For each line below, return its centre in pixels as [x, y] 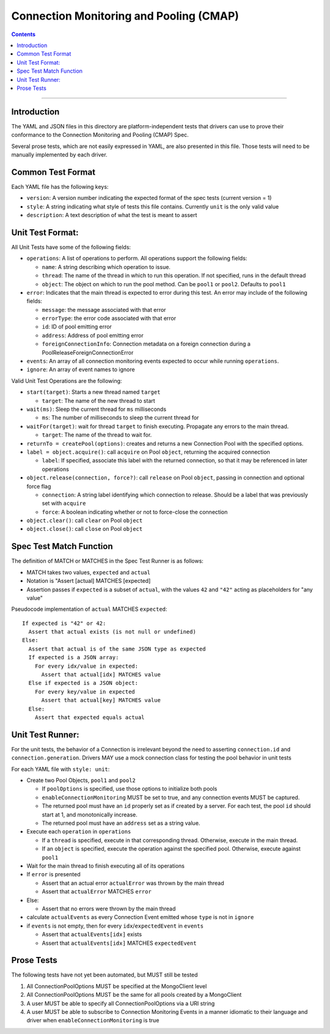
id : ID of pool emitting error [77, 327]
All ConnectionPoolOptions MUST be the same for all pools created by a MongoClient [134, 995]
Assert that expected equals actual [90, 718]
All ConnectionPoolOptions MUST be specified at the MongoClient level [117, 986]
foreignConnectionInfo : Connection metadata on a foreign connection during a [146, 344]
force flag [39, 486]
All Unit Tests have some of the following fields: [71, 247]
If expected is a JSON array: [74, 658]
